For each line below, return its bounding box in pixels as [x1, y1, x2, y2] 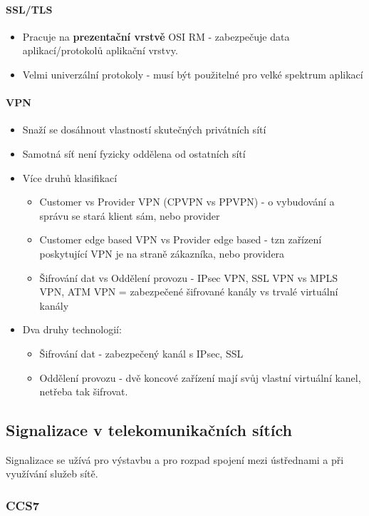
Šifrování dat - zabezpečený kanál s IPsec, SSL [39, 345, 244, 360]
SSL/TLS [6, 1, 53, 16]
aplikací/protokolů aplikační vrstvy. [22, 43, 178, 58]
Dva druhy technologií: [22, 322, 122, 337]
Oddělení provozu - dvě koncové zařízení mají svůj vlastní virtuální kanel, [39, 370, 361, 385]
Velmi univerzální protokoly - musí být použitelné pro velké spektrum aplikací [22, 66, 363, 81]
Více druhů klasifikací [22, 170, 118, 185]
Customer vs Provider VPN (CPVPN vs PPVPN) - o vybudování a [39, 194, 335, 209]
